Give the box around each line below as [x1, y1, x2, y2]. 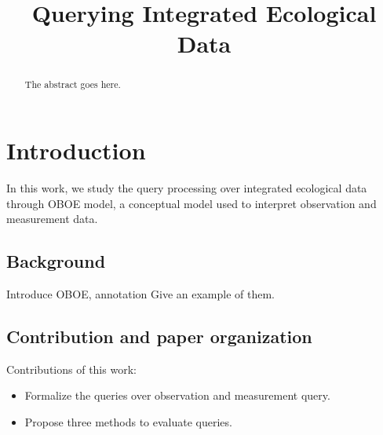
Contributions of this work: [6, 360, 137, 377]
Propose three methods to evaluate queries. [24, 413, 232, 430]
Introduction [6, 134, 146, 166]
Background [6, 249, 106, 273]
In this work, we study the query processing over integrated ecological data [6, 179, 367, 196]
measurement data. [6, 210, 98, 227]
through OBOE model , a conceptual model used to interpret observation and [6, 195, 377, 211]
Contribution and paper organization [6, 324, 312, 348]
